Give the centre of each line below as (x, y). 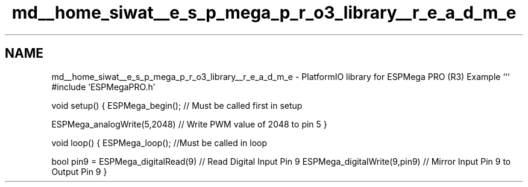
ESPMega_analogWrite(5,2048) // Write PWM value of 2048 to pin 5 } (189, 124)
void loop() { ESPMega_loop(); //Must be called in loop (159, 143)
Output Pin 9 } (79, 171)
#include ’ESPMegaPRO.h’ (103, 87)
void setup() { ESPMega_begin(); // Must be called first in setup (177, 105)
